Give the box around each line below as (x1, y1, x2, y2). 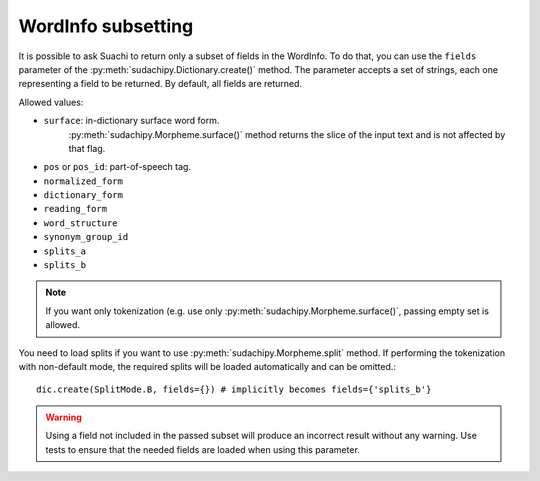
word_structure (43, 217, 119, 229)
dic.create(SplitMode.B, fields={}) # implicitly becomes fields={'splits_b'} (36, 384, 432, 395)
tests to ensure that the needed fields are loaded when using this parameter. (45, 443, 360, 455)
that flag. (68, 142, 106, 154)
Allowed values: (18, 96, 84, 108)
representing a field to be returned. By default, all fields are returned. (18, 78, 303, 90)
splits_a (43, 245, 87, 257)
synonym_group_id (43, 231, 129, 243)
